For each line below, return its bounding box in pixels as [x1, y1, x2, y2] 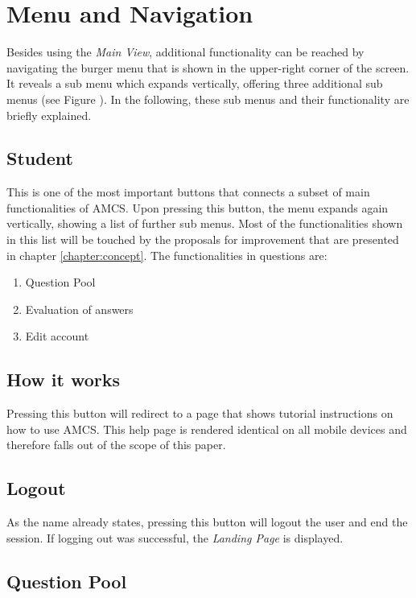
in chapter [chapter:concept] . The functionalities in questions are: [6, 246, 327, 263]
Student [6, 146, 73, 171]
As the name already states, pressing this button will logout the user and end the [6, 513, 408, 530]
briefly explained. [6, 106, 92, 123]
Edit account [25, 328, 89, 344]
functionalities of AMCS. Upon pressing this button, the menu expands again [6, 199, 389, 216]
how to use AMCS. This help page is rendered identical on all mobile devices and [6, 420, 407, 437]
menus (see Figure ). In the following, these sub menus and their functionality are [6, 90, 410, 107]
